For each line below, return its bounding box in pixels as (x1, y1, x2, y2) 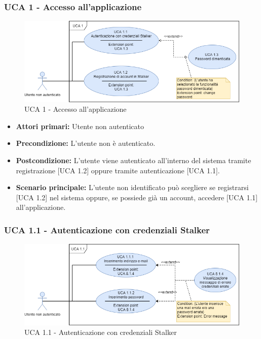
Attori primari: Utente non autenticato (16, 120, 144, 131)
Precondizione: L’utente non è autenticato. (16, 138, 156, 148)
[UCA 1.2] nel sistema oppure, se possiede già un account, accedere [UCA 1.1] (16, 192, 258, 202)
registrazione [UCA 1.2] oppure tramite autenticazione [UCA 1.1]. (16, 165, 220, 175)
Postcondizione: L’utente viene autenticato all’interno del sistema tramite (16, 155, 251, 165)
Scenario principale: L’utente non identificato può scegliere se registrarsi (16, 182, 249, 193)
